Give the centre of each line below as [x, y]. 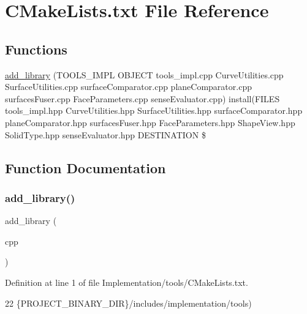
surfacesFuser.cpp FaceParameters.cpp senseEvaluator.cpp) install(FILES [142, 98]
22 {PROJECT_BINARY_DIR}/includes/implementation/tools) [128, 303]
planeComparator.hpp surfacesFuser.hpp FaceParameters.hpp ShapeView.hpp [150, 122]
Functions [36, 49]
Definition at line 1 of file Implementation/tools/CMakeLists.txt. [127, 282]
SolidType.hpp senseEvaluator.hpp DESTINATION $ [105, 134]
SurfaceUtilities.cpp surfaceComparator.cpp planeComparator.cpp [128, 87]
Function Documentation [85, 167]
